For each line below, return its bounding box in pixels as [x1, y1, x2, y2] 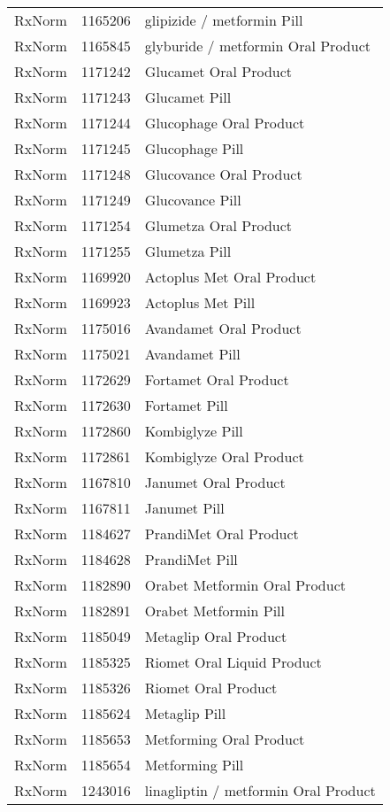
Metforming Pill [144, 754, 244, 775]
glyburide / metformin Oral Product [144, 35, 371, 56]
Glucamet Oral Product [144, 61, 293, 81]
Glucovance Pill [144, 189, 241, 210]
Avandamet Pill [144, 344, 241, 364]
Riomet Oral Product [144, 677, 278, 698]
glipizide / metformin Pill [144, 10, 303, 30]
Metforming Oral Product [144, 729, 305, 749]
